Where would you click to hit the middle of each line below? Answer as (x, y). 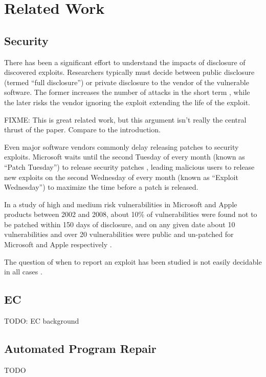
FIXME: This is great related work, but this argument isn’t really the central (125, 119)
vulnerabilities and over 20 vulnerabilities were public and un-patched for (119, 234)
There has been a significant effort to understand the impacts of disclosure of (125, 62)
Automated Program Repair (80, 349)
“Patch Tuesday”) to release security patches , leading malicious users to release (129, 166)
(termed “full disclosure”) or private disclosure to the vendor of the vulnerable (127, 82)
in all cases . (23, 272)
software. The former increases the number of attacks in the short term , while (127, 92)
